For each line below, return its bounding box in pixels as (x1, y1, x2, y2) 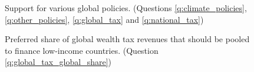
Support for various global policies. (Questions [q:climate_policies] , (5, 2, 247, 13)
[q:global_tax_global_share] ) (5, 56, 111, 68)
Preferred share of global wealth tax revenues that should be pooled (5, 33, 250, 45)
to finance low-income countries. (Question (5, 44, 159, 56)
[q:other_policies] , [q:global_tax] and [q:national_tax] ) (5, 13, 204, 25)
